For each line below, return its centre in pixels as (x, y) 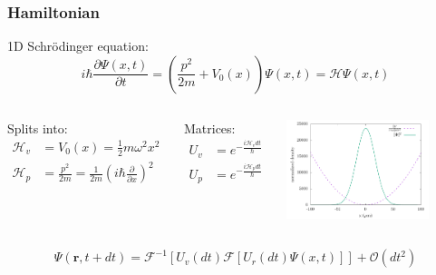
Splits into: (38, 128)
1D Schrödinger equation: (78, 46)
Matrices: (209, 128)
